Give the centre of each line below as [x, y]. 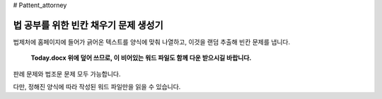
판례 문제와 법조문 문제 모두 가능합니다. [67, 74]
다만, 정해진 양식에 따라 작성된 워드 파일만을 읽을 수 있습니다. [97, 87]
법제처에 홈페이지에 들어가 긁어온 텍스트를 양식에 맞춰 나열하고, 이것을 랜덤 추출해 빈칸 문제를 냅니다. [151, 41]
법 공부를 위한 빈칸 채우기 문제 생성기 [88, 25]
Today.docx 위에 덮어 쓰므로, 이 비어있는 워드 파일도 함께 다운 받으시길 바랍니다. [141, 58]
